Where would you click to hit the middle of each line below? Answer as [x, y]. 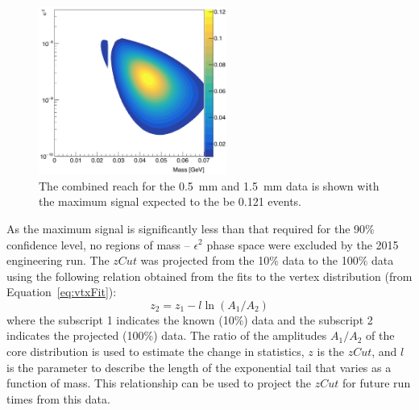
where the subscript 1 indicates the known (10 [120, 319]
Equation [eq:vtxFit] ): [62, 292]
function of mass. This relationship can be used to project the [159, 383]
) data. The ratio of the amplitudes [240, 335]
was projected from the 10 [205, 260]
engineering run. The [58, 260]
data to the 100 [320, 260]
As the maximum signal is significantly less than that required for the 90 [186, 228]
